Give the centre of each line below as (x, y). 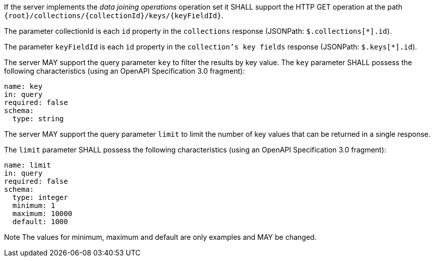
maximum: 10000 (42, 214)
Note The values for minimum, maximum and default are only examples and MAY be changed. (160, 237)
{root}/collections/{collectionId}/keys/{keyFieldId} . (114, 15)
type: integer (40, 197)
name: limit (28, 165)
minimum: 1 (34, 205)
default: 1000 (40, 222)
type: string (38, 119)
